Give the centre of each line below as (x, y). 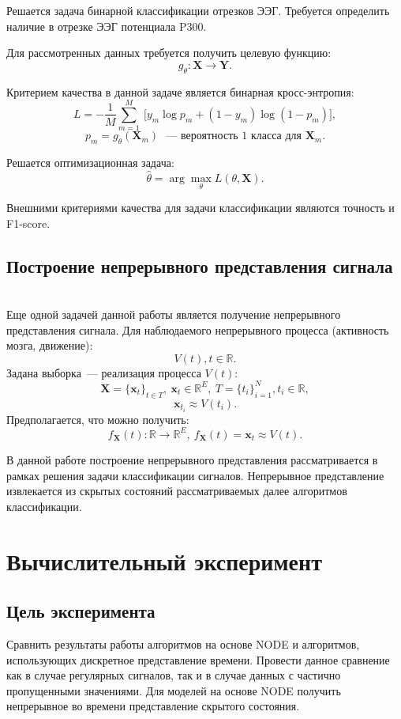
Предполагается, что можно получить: (98, 419)
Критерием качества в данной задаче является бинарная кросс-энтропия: (180, 91)
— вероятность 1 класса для (234, 136)
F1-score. (28, 223)
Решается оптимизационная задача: (90, 163)
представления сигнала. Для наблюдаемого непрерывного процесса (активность (198, 329)
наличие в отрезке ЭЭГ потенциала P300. (107, 26)
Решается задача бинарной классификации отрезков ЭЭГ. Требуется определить (198, 10)
